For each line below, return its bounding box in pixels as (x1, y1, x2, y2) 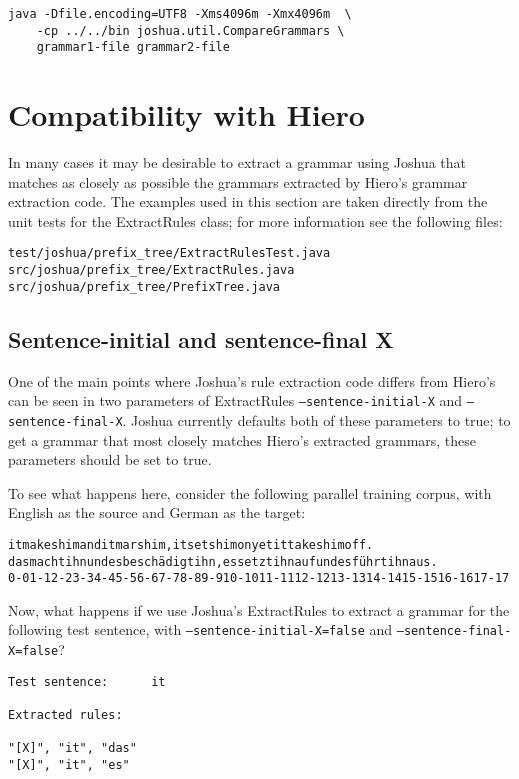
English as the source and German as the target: (8, 502, 306, 523)
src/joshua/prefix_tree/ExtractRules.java (8, 263, 295, 278)
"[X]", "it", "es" (8, 758, 130, 773)
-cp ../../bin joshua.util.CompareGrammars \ (36, 23, 345, 38)
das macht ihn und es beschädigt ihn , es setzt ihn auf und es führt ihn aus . (8, 554, 438, 569)
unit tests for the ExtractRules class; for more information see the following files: (8, 210, 503, 231)
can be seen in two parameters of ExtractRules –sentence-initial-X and (8, 390, 463, 411)
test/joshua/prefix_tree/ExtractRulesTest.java (8, 246, 331, 261)
